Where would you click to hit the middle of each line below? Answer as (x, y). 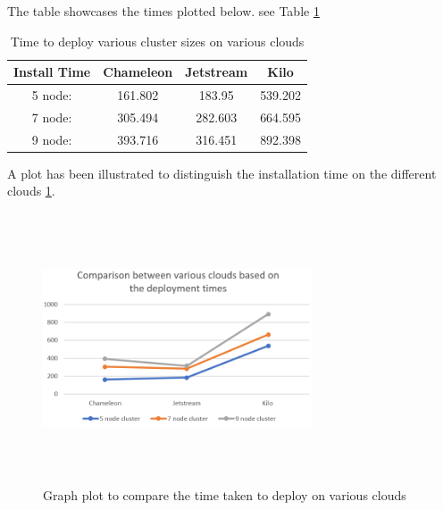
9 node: (52, 139)
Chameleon (138, 72)
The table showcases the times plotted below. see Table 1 (163, 11)
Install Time (52, 72)
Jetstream (217, 72)
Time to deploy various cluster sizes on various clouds (157, 41)
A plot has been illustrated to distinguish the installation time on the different (222, 173)
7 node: (52, 117)
